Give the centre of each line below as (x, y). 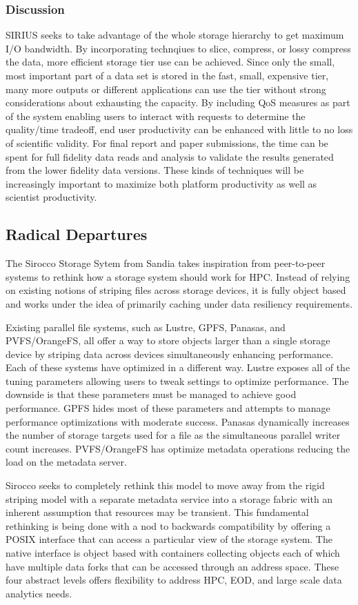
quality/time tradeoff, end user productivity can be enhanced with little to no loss (179, 129)
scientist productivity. (51, 197)
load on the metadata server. (66, 462)
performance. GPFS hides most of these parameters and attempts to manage (168, 408)
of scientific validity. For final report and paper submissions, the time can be (167, 142)
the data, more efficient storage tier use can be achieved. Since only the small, (170, 62)
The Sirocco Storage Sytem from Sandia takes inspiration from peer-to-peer (166, 263)
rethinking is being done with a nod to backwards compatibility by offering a (168, 525)
